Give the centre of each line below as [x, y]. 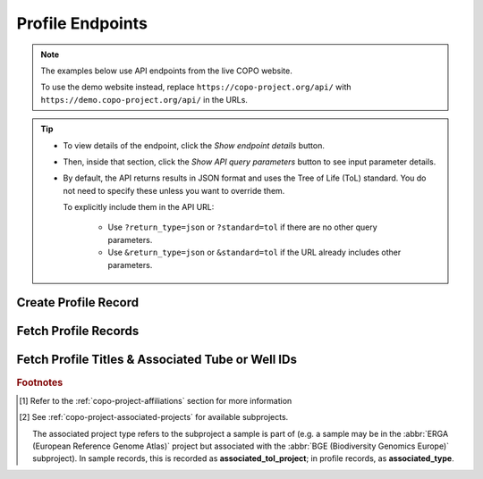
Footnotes [40, 382]
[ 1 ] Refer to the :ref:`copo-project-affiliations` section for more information [156, 400]
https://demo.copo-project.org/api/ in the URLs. [144, 99]
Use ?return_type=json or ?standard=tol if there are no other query [242, 227]
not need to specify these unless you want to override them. [174, 190]
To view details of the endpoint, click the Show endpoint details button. [194, 145]
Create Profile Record [77, 303]
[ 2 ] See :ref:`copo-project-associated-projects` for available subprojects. [154, 417]
